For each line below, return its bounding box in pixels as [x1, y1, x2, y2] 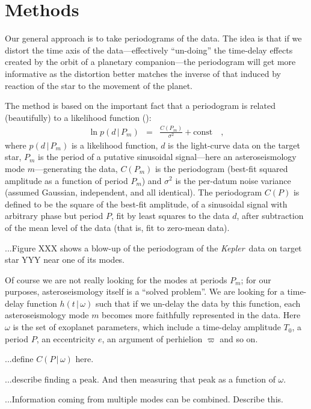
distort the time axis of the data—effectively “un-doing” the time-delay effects [5, 43, 293, 56]
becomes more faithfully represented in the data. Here [102, 309, 301, 321]
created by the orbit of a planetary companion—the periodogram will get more [5, 55, 296, 68]
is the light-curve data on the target [168, 138, 300, 151]
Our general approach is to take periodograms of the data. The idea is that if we [5, 32, 302, 45]
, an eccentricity [36, 332, 96, 345]
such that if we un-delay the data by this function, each [95, 297, 301, 309]
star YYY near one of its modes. [5, 253, 125, 266]
